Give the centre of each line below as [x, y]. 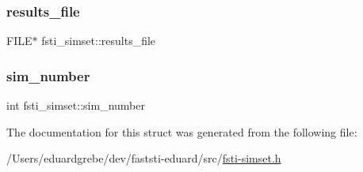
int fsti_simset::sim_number [76, 105]
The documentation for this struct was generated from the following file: [182, 131]
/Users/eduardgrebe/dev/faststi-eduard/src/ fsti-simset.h [144, 158]
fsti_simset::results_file [99, 41]
